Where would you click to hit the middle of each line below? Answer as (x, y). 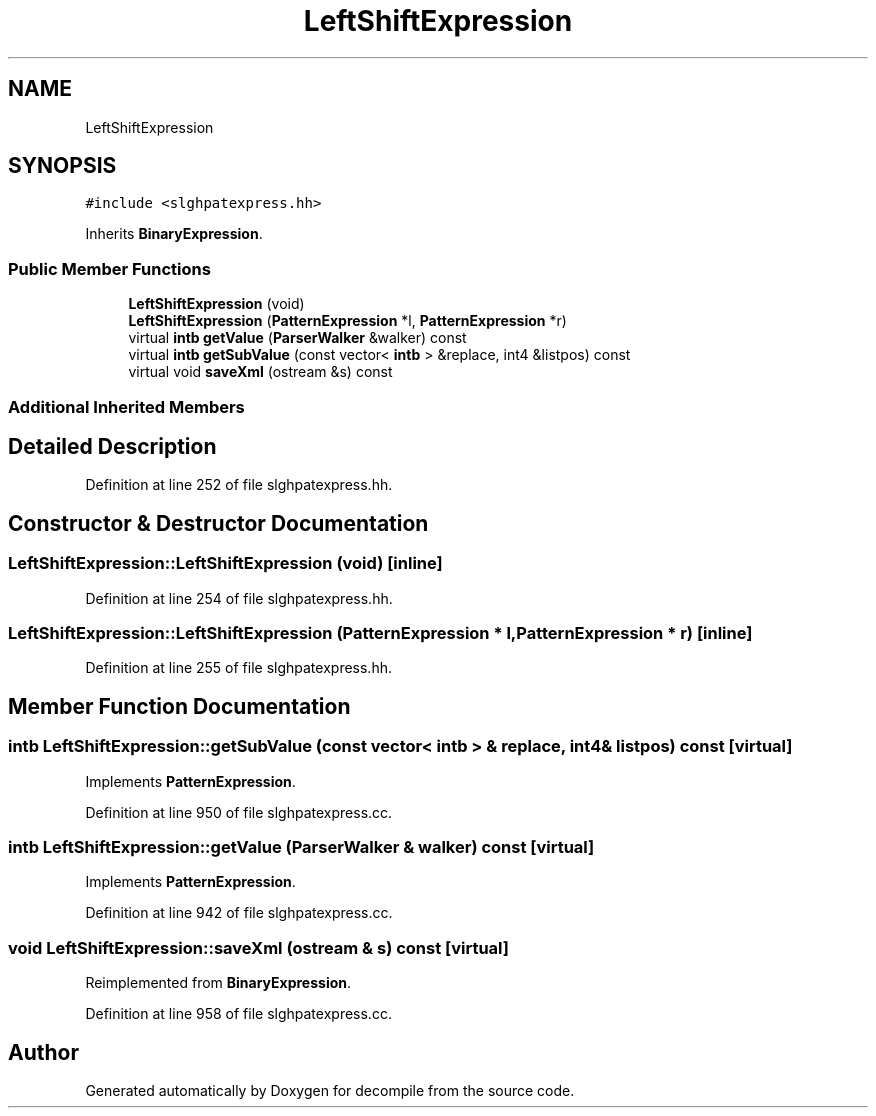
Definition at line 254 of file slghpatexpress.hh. (239, 598)
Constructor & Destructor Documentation (218, 523)
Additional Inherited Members (126, 406)
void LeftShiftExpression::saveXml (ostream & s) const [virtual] (259, 947)
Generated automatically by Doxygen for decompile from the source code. (330, 1090)
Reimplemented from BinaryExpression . (218, 983)
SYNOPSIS (62, 166)
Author (43, 1052)
